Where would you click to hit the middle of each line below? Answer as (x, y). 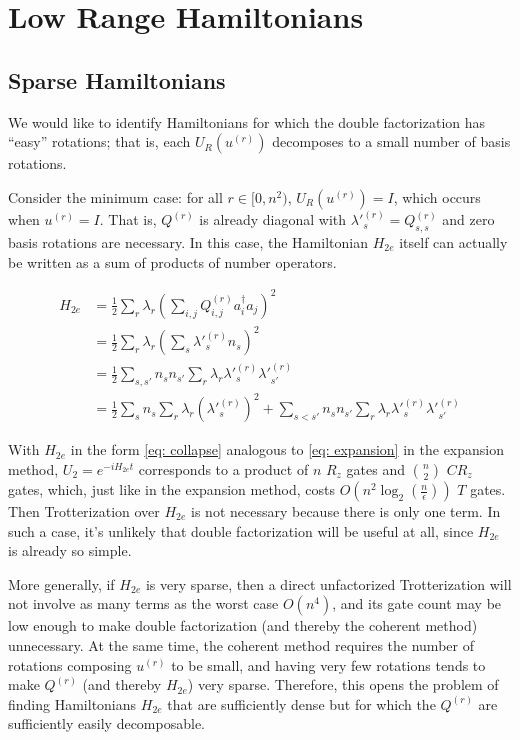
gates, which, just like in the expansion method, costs (172, 489)
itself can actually (453, 242)
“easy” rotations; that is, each (99, 141)
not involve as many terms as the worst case (143, 603)
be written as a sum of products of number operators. (172, 261)
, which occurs (437, 196)
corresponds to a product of (223, 469)
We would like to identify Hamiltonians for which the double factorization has (247, 121)
